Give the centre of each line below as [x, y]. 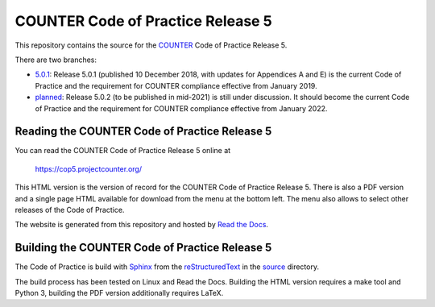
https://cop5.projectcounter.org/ [89, 168]
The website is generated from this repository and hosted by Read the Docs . [142, 225]
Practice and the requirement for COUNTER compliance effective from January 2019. [176, 85]
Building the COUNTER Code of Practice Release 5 [143, 248]
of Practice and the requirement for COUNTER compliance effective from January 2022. [181, 108]
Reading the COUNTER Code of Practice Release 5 [143, 132]
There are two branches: [56, 60]
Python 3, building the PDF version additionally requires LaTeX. [119, 293]
